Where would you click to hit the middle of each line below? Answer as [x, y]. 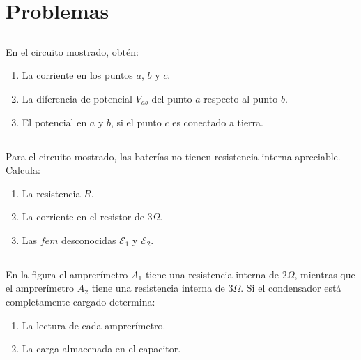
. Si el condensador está [291, 288]
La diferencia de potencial [77, 98]
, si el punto [136, 122]
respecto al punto [241, 98]
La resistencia [51, 193]
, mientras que [325, 274]
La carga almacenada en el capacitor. [101, 348]
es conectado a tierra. [218, 122]
